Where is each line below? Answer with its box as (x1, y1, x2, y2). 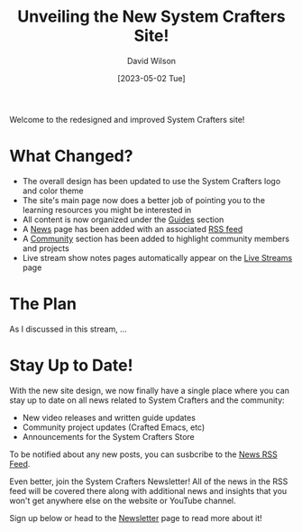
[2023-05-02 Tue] (116, 72, 187, 83)
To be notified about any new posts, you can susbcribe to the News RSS (9, 449, 278, 460)
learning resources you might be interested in (22, 204, 192, 215)
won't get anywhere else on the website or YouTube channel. (9, 495, 236, 506)
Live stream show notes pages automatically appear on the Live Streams (22, 252, 293, 263)
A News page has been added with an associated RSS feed (22, 223, 243, 234)
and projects (22, 242, 69, 254)
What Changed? (9, 146, 133, 166)
